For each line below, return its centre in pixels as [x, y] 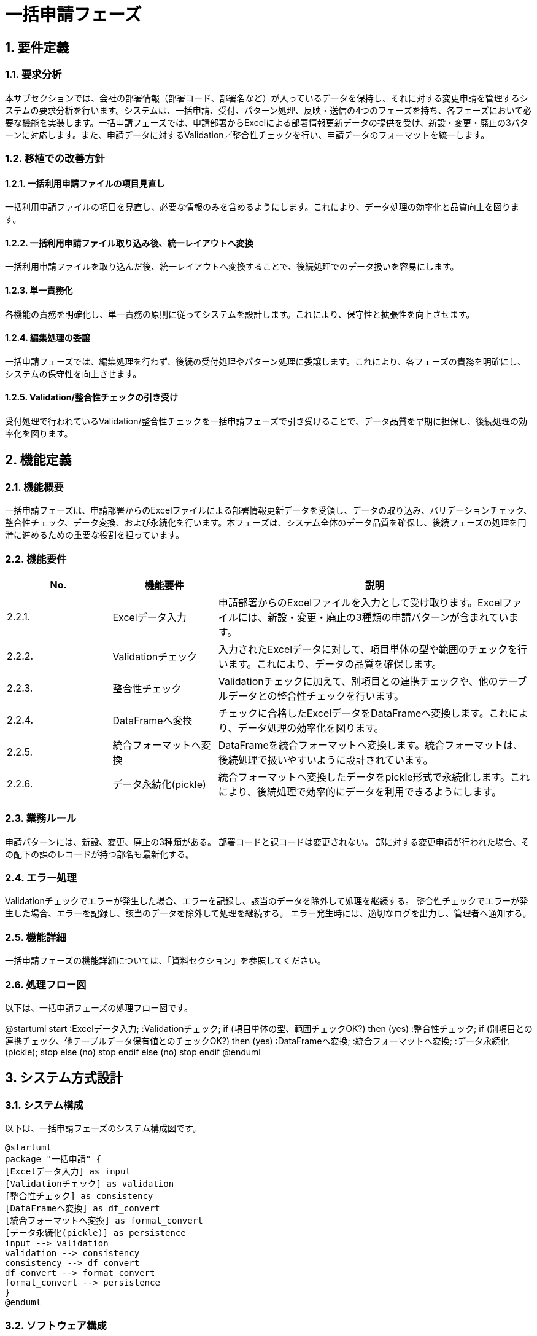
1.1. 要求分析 [33, 75]
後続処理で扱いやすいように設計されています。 [326, 760]
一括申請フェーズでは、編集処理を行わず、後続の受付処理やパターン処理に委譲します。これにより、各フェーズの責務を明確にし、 [265, 361]
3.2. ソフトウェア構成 [56, 1325]
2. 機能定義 [38, 460]
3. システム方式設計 [64, 1078]
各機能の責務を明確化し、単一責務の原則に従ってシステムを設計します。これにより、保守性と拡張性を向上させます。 [240, 314]
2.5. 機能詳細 [36, 937]
